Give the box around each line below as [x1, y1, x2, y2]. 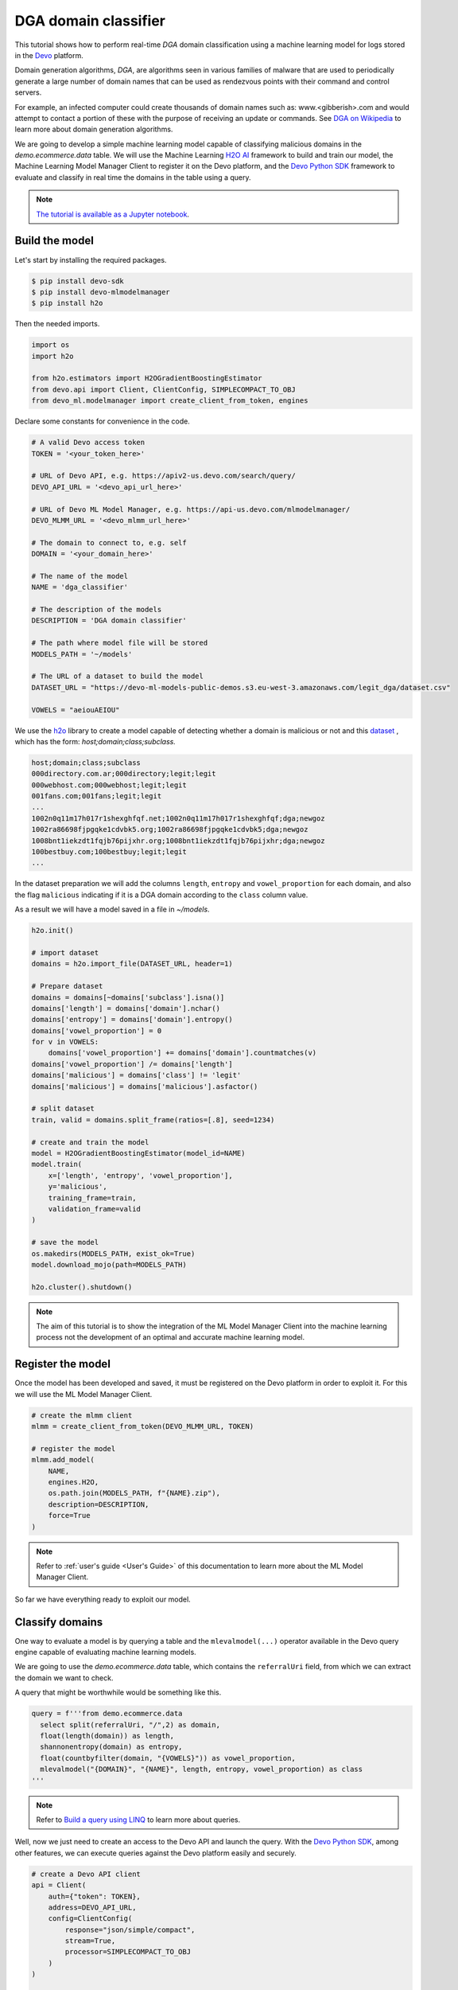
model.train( [31, 1160, 83, 1169]
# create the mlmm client [31, 1411, 133, 1420]
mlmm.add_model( [31, 1455, 95, 1465]
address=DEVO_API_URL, [48, 1902, 137, 1912]
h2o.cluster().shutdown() [31, 1282, 133, 1291]
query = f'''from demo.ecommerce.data [31, 1709, 183, 1719]
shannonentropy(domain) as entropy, [40, 1742, 183, 1751]
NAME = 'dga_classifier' [31, 583, 129, 592]
